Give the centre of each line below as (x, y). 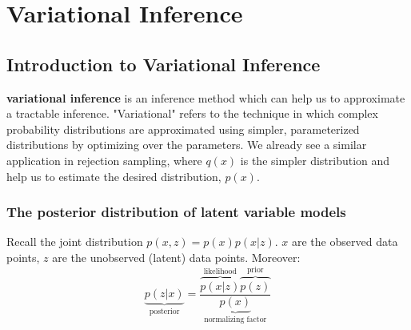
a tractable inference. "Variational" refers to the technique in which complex (192, 113)
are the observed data (345, 241)
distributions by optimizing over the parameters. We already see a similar (187, 145)
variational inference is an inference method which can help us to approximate (206, 97)
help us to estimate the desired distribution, (114, 176)
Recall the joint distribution (75, 241)
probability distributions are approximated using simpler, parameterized (183, 129)
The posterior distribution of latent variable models (176, 212)
